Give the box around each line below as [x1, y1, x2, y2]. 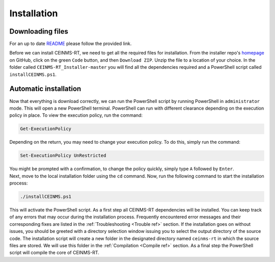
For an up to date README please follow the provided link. [9, 41, 132, 47]
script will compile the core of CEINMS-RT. [9, 250, 99, 256]
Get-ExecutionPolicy [20, 126, 71, 132]
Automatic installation [9, 85, 81, 93]
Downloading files [9, 27, 69, 36]
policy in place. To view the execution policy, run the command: [9, 112, 143, 118]
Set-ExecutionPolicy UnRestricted [20, 153, 106, 159]
